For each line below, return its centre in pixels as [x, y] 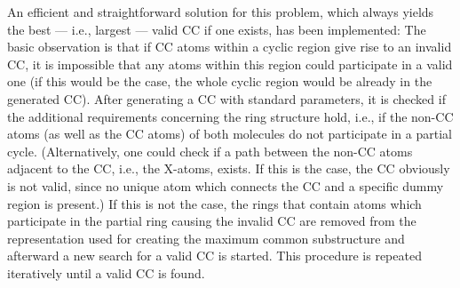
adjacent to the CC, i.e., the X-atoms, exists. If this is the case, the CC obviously [229, 168]
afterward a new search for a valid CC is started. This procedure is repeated [214, 256]
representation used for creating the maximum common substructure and [206, 238]
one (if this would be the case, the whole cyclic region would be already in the [220, 81]
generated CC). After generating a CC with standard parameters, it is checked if [226, 98]
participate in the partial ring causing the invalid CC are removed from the [212, 221]
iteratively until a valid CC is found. [106, 272]
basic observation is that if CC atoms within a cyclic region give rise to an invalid [230, 47]
